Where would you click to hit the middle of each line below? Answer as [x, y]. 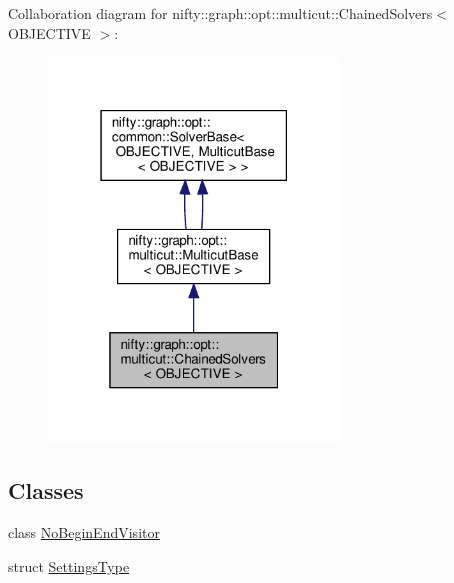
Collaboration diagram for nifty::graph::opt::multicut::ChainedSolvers [220, 13]
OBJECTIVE [49, 32]
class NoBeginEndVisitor [84, 532]
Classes [46, 490]
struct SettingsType [69, 565]
